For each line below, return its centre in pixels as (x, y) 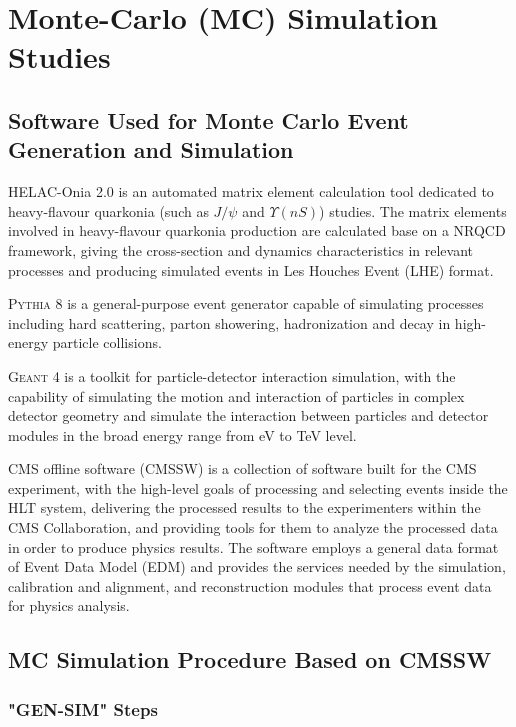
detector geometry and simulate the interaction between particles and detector (248, 415)
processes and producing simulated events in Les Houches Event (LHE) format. (251, 269)
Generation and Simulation (151, 149)
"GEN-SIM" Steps (83, 708)
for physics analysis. (69, 605)
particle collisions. (107, 342)
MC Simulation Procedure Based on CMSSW (250, 659)
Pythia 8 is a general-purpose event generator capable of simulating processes (246, 303)
